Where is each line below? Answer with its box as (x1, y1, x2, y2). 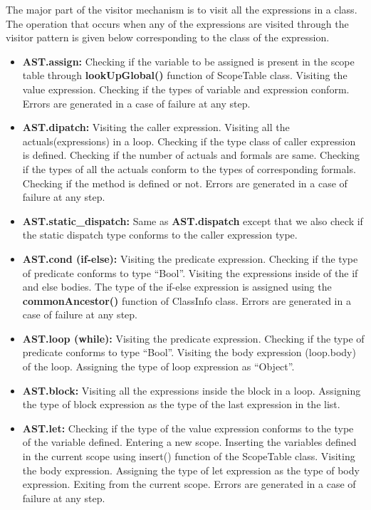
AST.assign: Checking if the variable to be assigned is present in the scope (22, 53, 355, 68)
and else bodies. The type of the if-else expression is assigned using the (22, 279, 332, 294)
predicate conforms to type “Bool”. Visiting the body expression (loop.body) (22, 345, 356, 360)
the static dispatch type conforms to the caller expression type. (22, 227, 298, 242)
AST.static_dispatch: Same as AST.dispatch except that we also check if (22, 213, 363, 228)
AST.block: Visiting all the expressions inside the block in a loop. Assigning (22, 382, 361, 397)
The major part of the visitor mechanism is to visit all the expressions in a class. (6, 2, 357, 16)
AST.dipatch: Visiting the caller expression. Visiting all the (22, 120, 290, 135)
